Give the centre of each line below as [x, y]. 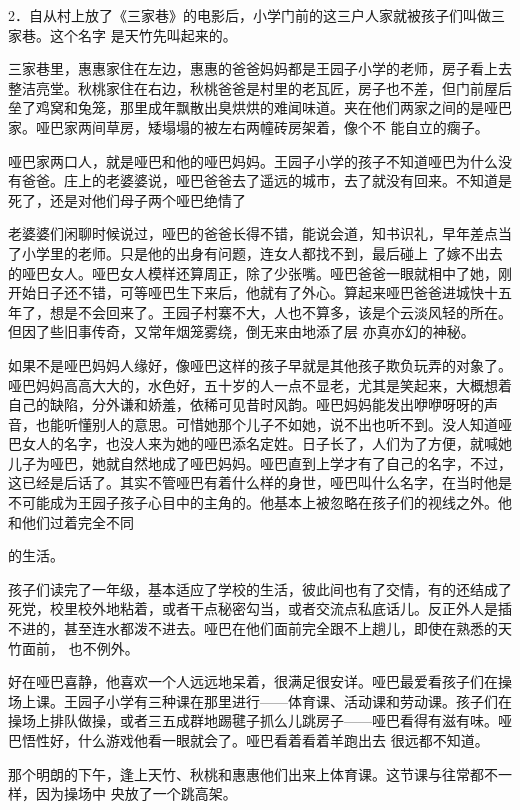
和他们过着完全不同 [71, 521]
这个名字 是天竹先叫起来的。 [143, 34]
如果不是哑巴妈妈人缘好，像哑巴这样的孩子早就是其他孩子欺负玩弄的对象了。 [260, 364]
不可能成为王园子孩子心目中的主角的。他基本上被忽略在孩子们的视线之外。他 [260, 502]
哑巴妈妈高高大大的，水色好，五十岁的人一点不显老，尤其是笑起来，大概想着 [260, 384]
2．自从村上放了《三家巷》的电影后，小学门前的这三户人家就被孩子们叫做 [249, 15]
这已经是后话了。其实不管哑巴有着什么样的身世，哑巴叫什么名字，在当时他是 [260, 482]
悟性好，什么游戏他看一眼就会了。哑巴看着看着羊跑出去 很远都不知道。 [255, 740]
